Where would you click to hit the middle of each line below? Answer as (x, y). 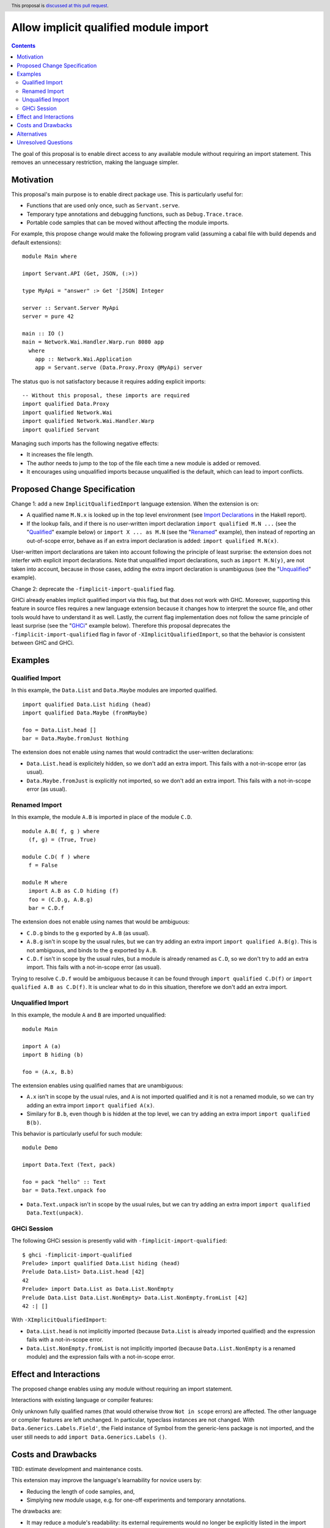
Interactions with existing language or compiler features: (82, 1400)
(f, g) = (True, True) (62, 839)
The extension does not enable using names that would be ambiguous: (100, 922)
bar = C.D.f (46, 908)
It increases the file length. (60, 455)
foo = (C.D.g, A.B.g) (61, 899)
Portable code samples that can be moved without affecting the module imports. (128, 222)
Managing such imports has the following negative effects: (85, 444)
